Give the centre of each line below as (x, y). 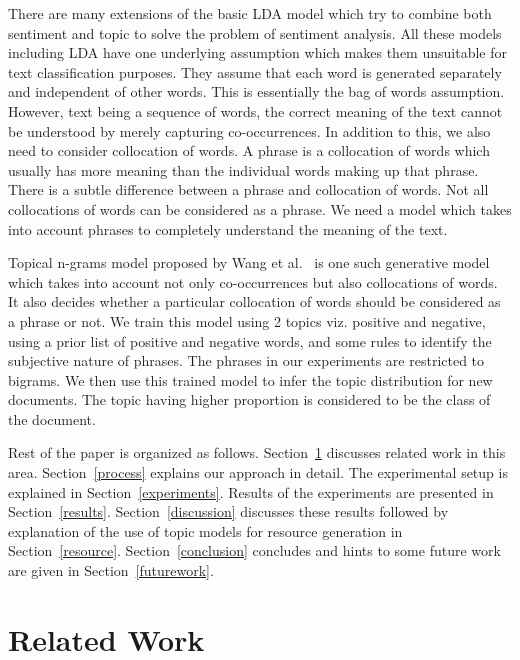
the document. (52, 418)
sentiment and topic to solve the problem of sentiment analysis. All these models (255, 32)
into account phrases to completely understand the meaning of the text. (228, 228)
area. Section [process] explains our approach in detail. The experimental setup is (258, 472)
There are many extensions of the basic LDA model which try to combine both (250, 13)
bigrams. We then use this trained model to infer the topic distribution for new (250, 379)
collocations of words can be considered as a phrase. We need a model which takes (260, 208)
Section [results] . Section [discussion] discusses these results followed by (228, 511)
